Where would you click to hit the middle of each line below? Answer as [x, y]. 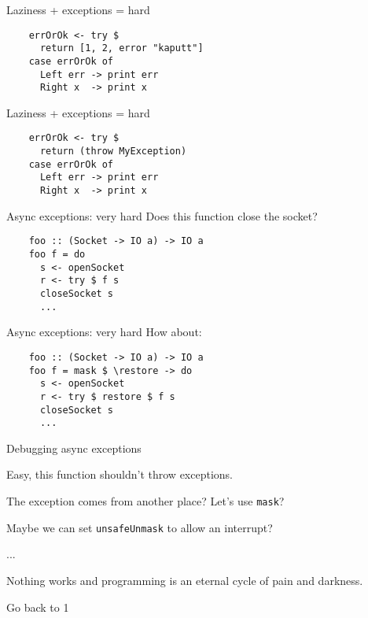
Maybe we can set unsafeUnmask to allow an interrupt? [140, 527]
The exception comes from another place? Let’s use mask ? [145, 501]
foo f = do [57, 254]
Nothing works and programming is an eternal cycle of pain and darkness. [185, 580]
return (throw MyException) [113, 152]
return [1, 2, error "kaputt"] [121, 48]
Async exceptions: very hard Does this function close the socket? [162, 215]
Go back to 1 [38, 607]
